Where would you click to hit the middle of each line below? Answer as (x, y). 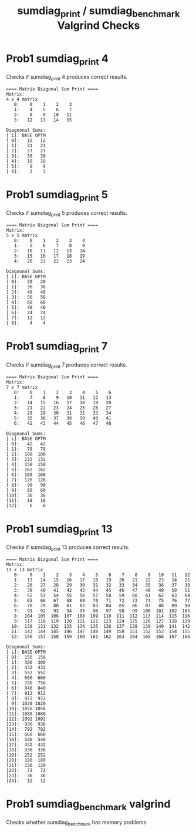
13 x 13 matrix (25, 570)
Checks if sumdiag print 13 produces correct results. (68, 548)
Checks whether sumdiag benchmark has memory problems (76, 823)
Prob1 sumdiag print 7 (57, 347)
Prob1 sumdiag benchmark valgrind (88, 805)
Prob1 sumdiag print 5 (57, 196)
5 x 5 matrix (22, 236)
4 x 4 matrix (22, 99)
